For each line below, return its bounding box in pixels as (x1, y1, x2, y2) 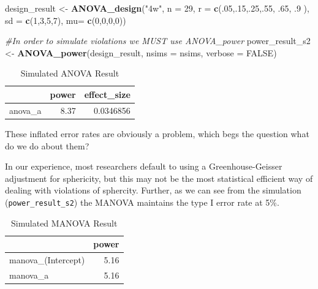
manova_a (9, 268, 49, 281)
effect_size (84, 88, 131, 100)
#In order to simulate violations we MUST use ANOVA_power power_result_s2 (5, 34, 311, 47)
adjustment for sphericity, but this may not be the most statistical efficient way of (5, 171, 313, 184)
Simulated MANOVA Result (11, 216, 118, 229)
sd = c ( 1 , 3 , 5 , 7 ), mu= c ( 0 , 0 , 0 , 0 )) (5, 13, 126, 26)
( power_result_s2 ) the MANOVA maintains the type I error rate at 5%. (5, 195, 279, 208)
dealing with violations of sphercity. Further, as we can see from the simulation (5, 184, 301, 197)
